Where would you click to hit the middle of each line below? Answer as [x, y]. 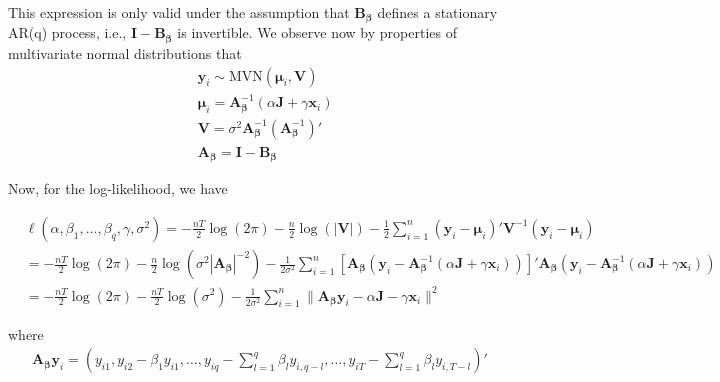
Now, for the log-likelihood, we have [118, 188]
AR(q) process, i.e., [67, 32]
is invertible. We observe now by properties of [317, 32]
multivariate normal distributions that [125, 52]
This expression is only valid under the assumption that [179, 12]
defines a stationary [437, 12]
